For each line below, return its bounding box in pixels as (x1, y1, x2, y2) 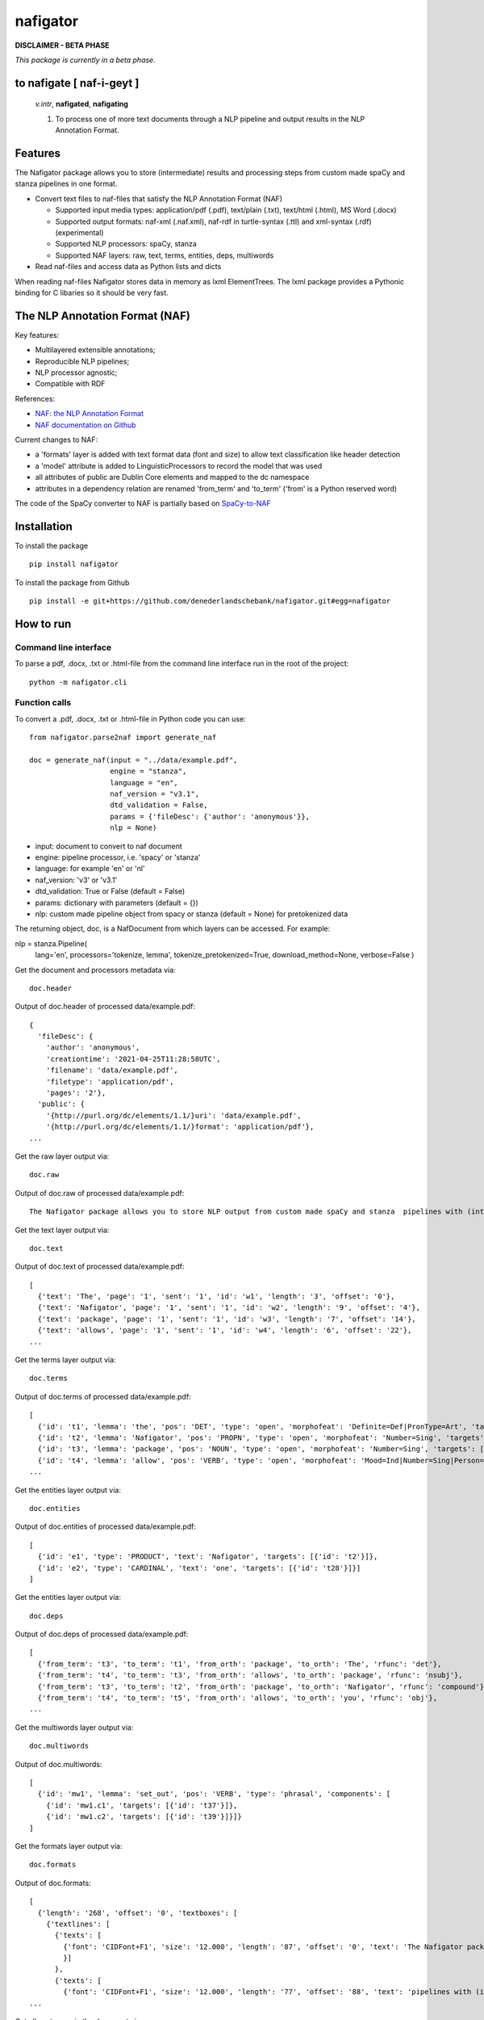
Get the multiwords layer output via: (15, 1722, 134, 1732)
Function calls (15, 697, 72, 709)
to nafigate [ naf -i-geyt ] (15, 76, 140, 90)
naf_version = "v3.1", (110, 789, 200, 799)
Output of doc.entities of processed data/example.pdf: (15, 1521, 197, 1531)
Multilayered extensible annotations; (35, 345, 156, 355)
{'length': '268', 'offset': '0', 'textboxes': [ (37, 1908, 238, 1917)
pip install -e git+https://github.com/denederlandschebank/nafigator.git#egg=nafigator (29, 596, 391, 605)
